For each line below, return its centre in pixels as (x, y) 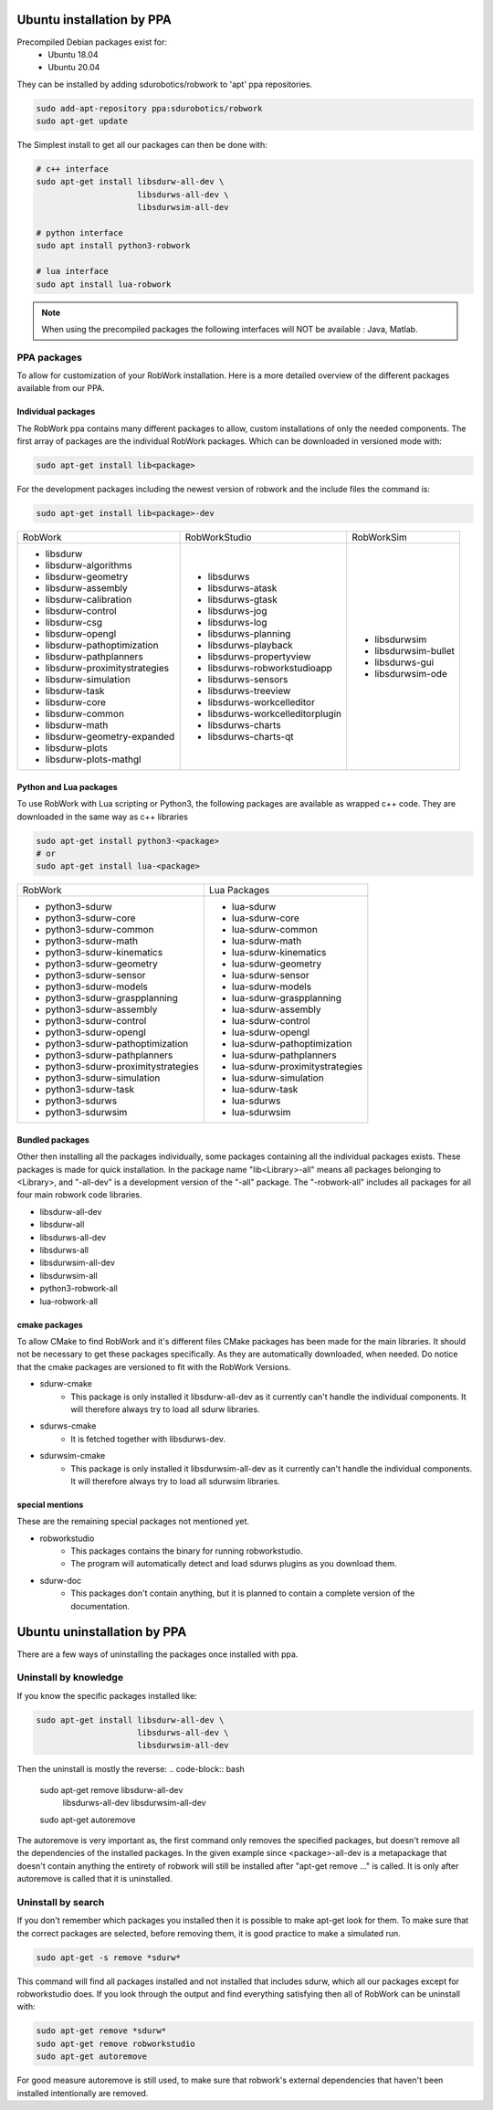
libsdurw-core (76, 702)
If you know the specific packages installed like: (107, 1695)
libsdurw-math (77, 725)
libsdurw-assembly (86, 588)
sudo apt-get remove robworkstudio (115, 2043)
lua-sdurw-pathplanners (284, 1055)
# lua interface (73, 271)
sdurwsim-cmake (73, 1456)
